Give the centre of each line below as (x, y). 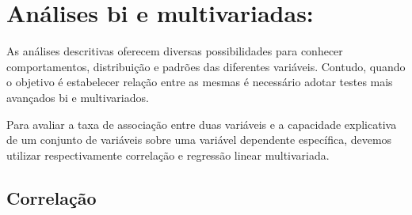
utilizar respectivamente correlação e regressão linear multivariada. (168, 155)
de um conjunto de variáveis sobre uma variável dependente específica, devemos (199, 140)
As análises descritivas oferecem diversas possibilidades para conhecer (175, 51)
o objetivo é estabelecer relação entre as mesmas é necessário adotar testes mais (200, 82)
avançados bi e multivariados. (78, 97)
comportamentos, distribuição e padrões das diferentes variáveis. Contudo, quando (206, 66)
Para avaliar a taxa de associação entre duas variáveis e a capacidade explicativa (202, 124)
